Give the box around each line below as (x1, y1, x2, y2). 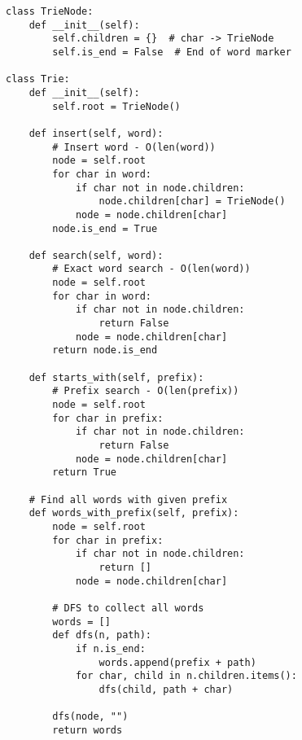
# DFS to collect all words (52, 602, 204, 614)
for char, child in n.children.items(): (75, 670, 297, 682)
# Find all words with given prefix (28, 493, 228, 506)
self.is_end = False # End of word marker (52, 46, 291, 58)
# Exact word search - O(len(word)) (52, 263, 251, 275)
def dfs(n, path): (52, 629, 151, 641)
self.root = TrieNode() (52, 100, 181, 112)
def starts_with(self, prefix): (28, 371, 204, 383)
